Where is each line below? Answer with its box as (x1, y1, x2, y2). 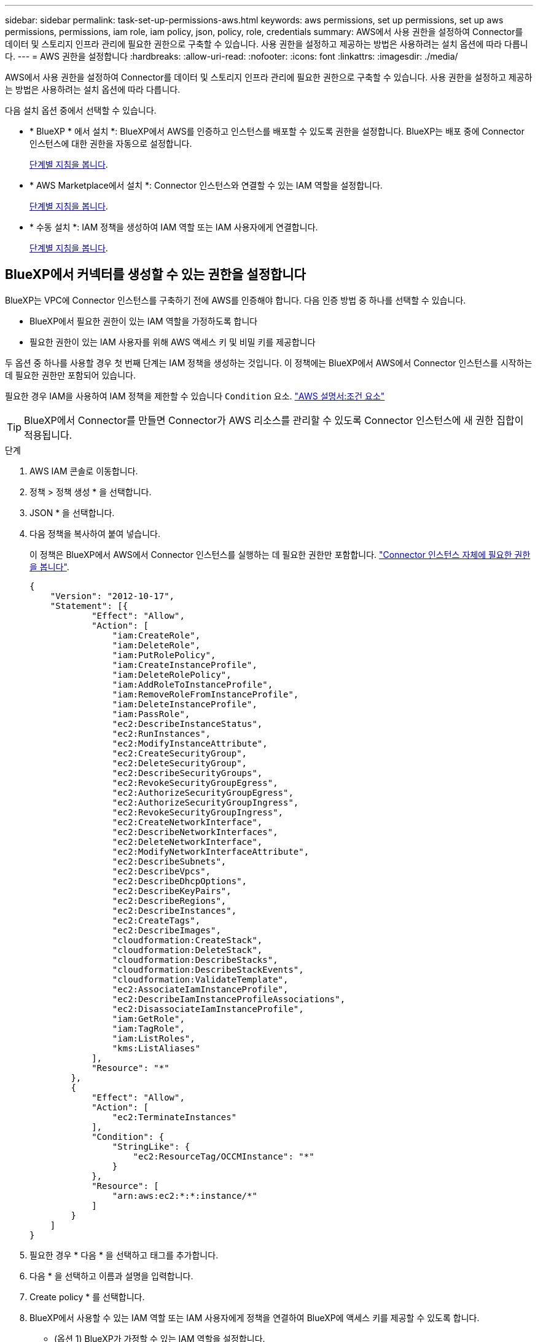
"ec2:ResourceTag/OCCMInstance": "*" (133, 1151, 314, 1161)
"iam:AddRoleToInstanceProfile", (112, 679, 273, 689)
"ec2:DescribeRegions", (112, 895, 227, 906)
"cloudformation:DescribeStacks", (112, 954, 278, 965)
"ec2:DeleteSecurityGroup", (112, 758, 248, 768)
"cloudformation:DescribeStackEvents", (112, 964, 304, 975)
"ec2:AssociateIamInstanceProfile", (112, 984, 289, 994)
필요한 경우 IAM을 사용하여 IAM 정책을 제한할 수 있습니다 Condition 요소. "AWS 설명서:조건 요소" (5, 390, 385, 401)
